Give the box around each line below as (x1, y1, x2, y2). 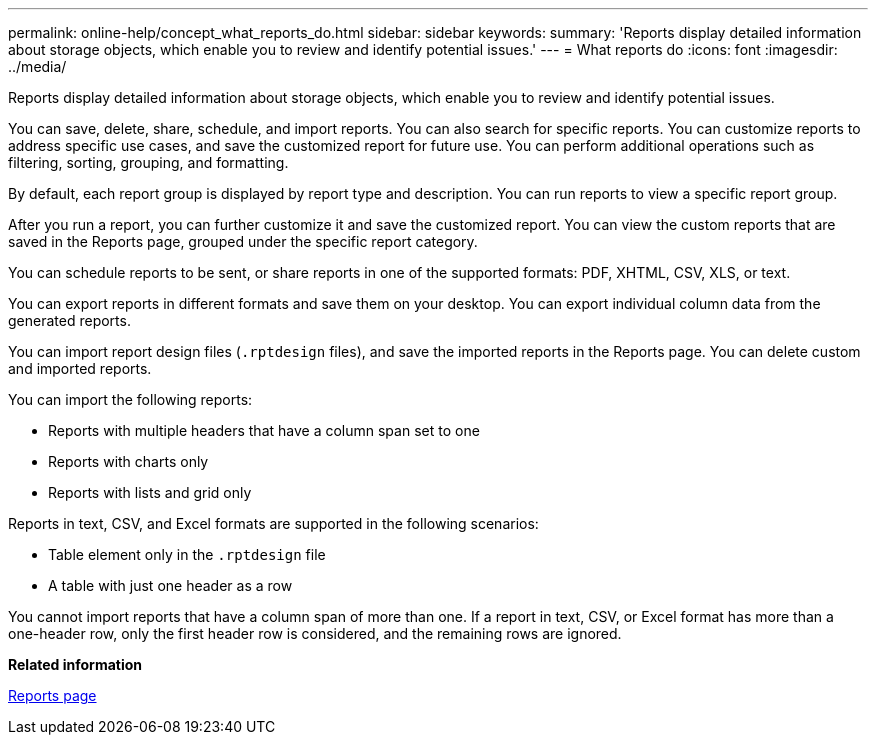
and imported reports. (8, 360, 152, 377)
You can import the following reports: (8, 391, 253, 408)
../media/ (8, 58, 67, 75)
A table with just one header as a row (48, 577, 293, 594)
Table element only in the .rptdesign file (48, 546, 326, 563)
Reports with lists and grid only (48, 484, 252, 501)
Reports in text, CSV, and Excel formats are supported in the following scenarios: (8, 515, 539, 532)
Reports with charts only (48, 453, 209, 470)
